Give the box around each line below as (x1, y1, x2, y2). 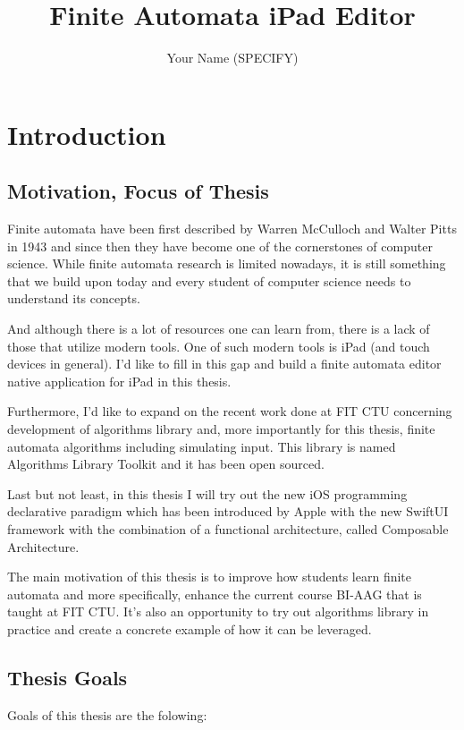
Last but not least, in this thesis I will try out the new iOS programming (7, 484, 408, 503)
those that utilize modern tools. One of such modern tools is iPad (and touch (7, 336, 430, 355)
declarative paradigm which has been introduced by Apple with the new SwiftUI (7, 502, 449, 521)
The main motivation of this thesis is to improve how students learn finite (7, 567, 412, 586)
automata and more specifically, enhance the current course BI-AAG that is (7, 584, 422, 603)
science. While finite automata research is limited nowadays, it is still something (7, 254, 446, 273)
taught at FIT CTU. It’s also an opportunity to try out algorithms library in (7, 602, 429, 621)
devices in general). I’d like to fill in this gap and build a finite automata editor (7, 354, 442, 373)
